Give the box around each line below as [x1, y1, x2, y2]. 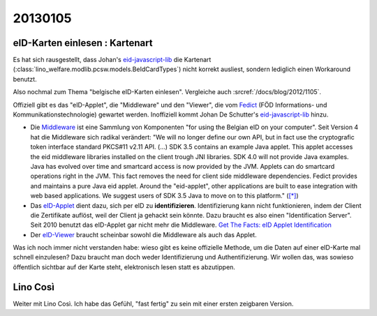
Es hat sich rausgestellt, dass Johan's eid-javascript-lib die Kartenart [13, 56, 212, 64]
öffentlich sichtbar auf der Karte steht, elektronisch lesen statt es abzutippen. [13, 262, 235, 271]
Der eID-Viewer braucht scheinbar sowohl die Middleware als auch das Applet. [30, 230, 258, 239]
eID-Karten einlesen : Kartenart [13, 37, 153, 49]
